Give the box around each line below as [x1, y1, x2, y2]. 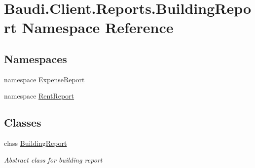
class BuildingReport [4, 138, 67, 148]
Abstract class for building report [4, 154, 103, 165]
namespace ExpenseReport [4, 74, 85, 84]
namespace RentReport [4, 91, 74, 101]
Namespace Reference [22, 17, 174, 37]
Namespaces [4, 51, 67, 66]
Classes [4, 115, 41, 130]
